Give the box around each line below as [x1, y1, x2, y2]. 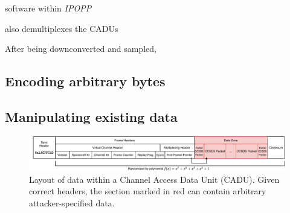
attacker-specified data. [29, 196, 115, 209]
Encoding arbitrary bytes [5, 72, 166, 91]
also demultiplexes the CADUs [5, 22, 118, 34]
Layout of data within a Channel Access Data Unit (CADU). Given [29, 173, 280, 185]
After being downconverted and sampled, [5, 42, 157, 55]
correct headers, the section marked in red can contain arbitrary [29, 185, 266, 197]
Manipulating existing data [5, 107, 178, 126]
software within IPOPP [5, 2, 92, 14]
